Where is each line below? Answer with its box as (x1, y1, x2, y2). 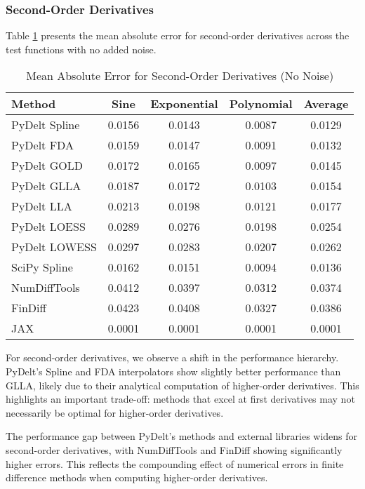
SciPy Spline (11, 259, 73, 276)
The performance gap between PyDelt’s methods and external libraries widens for (6, 429, 358, 443)
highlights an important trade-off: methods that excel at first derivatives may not (6, 391, 355, 406)
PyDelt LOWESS (11, 239, 97, 255)
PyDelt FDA (11, 137, 74, 154)
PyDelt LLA (11, 198, 72, 215)
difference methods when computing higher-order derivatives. (6, 470, 268, 485)
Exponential (150, 95, 218, 112)
